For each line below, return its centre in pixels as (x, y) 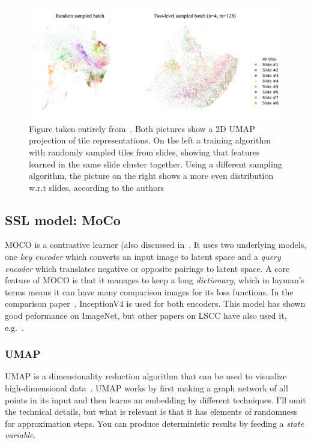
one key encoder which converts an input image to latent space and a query (143, 257)
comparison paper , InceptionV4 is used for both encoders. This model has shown (155, 303)
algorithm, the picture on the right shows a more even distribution (151, 176)
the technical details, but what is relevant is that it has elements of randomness (151, 411)
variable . (20, 435)
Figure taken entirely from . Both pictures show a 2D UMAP (142, 128)
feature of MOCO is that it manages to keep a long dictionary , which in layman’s (155, 280)
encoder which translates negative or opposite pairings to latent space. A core (147, 268)
